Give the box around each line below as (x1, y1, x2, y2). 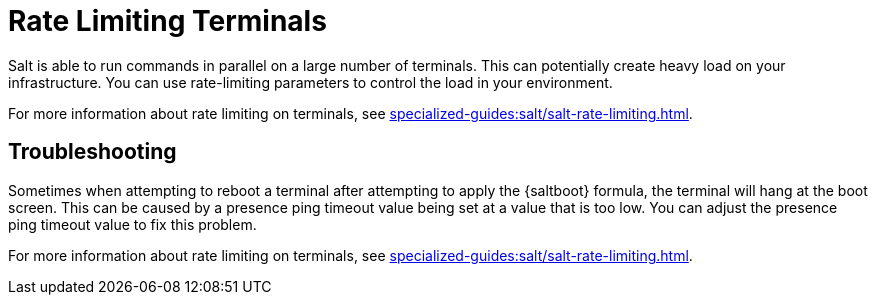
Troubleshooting (8, 139, 177, 165)
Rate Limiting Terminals (8, 4, 327, 38)
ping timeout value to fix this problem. (8, 215, 257, 233)
